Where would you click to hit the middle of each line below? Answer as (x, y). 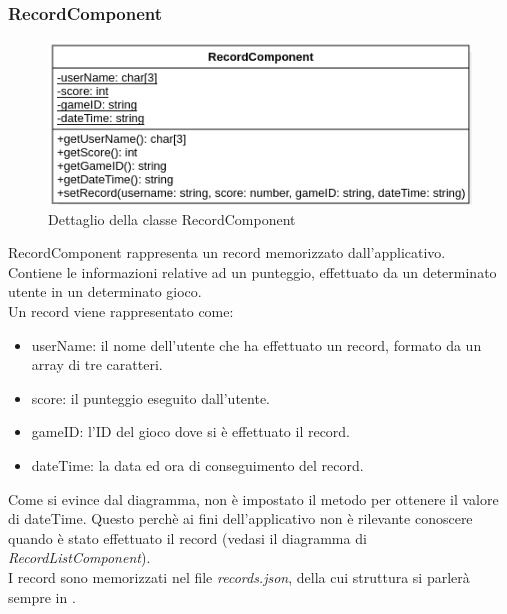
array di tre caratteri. (97, 364)
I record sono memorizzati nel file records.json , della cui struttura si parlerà (239, 576)
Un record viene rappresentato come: (121, 311)
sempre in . (42, 596)
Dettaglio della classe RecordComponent (172, 218)
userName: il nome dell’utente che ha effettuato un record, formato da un (256, 344)
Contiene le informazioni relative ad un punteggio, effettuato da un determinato (252, 271)
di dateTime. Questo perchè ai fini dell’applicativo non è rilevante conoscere (240, 518)
